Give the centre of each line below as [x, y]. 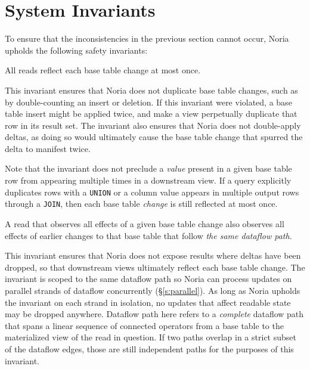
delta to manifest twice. [48, 148]
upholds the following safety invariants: [76, 50]
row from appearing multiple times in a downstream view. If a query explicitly [148, 180]
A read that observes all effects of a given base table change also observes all [145, 223]
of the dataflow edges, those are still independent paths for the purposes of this [149, 348]
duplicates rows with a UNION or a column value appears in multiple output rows [152, 192]
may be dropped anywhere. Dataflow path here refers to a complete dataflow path [154, 314]
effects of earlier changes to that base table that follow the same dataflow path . [148, 235]
